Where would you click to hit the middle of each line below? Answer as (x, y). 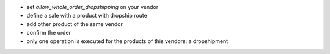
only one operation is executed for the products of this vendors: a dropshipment (127, 41)
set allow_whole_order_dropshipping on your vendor (93, 7)
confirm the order (49, 33)
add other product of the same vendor (75, 24)
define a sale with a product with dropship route (87, 16)
